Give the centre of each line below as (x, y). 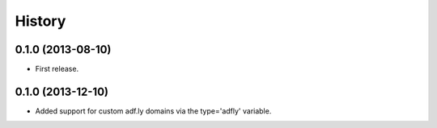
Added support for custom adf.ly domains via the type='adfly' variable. (153, 111)
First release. (57, 69)
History (40, 21)
